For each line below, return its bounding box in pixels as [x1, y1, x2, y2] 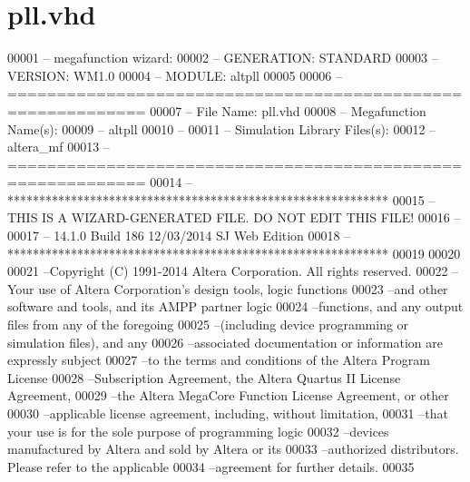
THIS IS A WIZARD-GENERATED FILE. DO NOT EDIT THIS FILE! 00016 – [7, 208, 461, 227]
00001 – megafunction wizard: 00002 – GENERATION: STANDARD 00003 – [7, 48, 438, 67]
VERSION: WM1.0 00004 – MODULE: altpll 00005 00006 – [7, 65, 342, 84]
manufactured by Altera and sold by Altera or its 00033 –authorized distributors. [7, 439, 459, 458]
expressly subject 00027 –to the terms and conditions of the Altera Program [7, 350, 430, 369]
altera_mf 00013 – [7, 137, 110, 156]
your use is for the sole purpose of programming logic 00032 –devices [7, 421, 389, 440]
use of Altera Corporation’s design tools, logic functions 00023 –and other [38, 279, 448, 298]
